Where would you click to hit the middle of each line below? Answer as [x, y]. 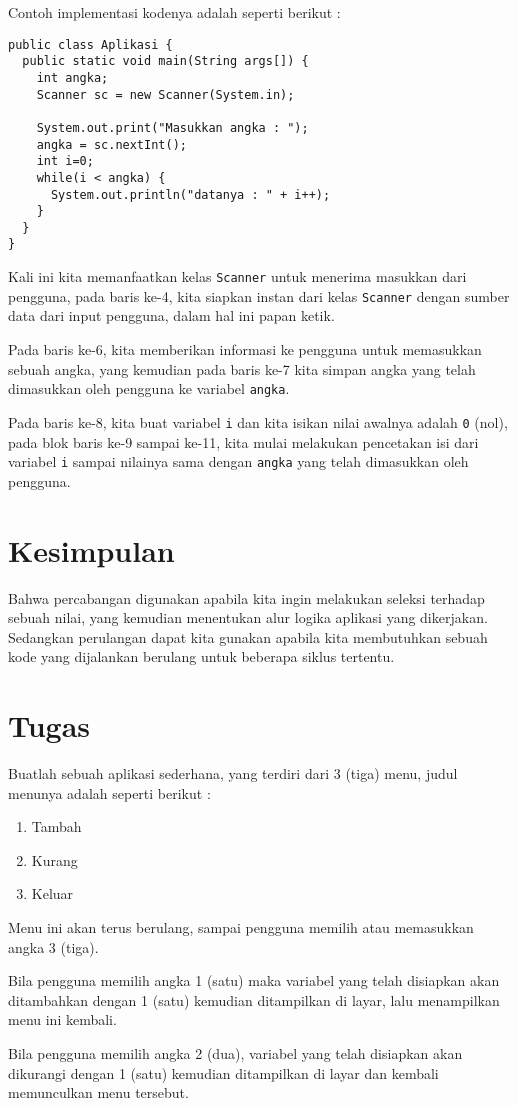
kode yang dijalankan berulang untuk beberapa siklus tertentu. [201, 656]
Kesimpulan [91, 549]
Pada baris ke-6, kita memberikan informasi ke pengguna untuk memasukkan [245, 349]
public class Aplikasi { [90, 44]
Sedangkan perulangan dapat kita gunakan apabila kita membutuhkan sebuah [248, 636]
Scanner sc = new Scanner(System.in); [165, 94]
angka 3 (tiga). [53, 946]
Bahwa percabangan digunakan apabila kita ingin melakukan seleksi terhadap [246, 597]
